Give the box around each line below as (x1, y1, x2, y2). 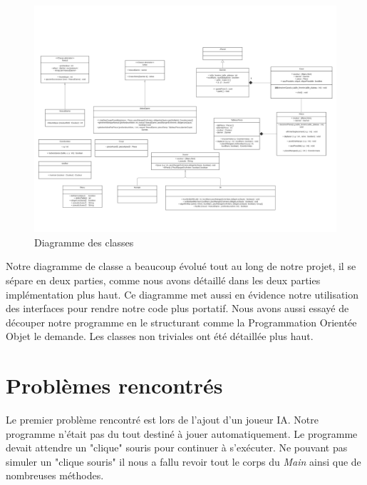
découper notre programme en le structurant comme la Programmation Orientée (6, 314, 357, 329)
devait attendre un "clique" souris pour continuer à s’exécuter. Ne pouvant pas (6, 440, 348, 455)
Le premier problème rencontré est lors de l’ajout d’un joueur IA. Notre (6, 412, 319, 427)
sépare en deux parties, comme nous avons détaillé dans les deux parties (6, 272, 321, 287)
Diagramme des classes (34, 234, 134, 249)
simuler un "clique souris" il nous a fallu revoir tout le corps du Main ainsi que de (6, 454, 361, 469)
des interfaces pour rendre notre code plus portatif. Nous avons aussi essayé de (6, 301, 349, 316)
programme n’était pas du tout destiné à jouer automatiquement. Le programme (6, 426, 358, 441)
